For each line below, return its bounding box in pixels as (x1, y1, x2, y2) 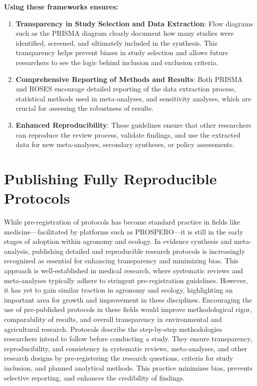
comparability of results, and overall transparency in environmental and (4, 313, 222, 324)
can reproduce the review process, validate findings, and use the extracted (15, 129, 241, 140)
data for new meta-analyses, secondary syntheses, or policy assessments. (15, 139, 235, 150)
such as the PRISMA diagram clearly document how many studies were (15, 28, 234, 38)
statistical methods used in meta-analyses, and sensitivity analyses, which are (15, 93, 251, 103)
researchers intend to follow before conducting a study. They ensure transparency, (4, 333, 253, 344)
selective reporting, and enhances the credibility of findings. (4, 372, 185, 383)
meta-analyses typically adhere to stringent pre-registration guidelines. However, (4, 275, 248, 285)
